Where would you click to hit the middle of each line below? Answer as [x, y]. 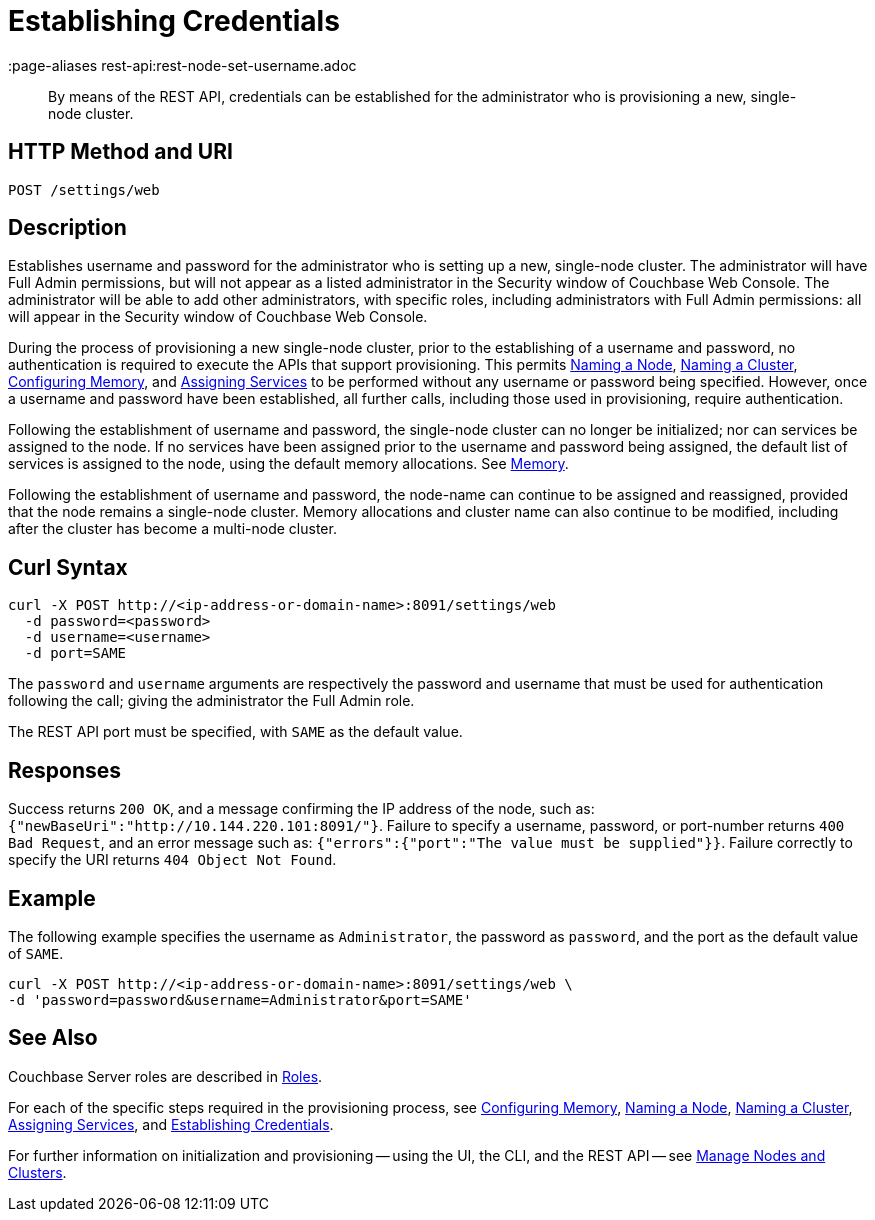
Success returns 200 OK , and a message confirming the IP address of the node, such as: [301, 809]
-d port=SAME [75, 653]
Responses [65, 770]
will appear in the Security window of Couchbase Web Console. [218, 317]
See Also [53, 1038]
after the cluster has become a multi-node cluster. [172, 529]
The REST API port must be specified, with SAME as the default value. [235, 732]
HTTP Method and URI [120, 152]
